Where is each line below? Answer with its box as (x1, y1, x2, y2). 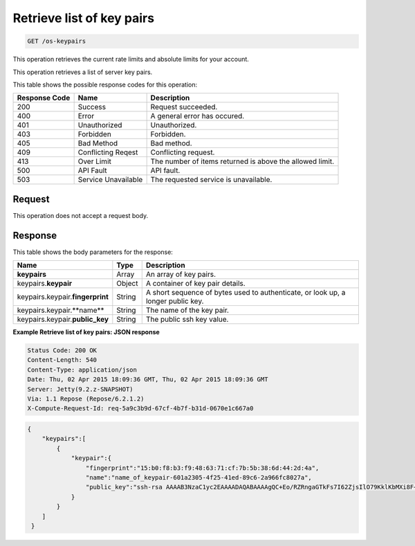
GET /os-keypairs (27, 37, 86, 45)
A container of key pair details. (145, 279, 246, 289)
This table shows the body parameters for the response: (12, 248, 173, 256)
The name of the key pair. (145, 305, 230, 315)
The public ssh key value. (145, 315, 229, 325)
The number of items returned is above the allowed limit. (150, 156, 335, 166)
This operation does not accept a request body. (12, 211, 149, 219)
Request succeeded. (150, 102, 218, 112)
